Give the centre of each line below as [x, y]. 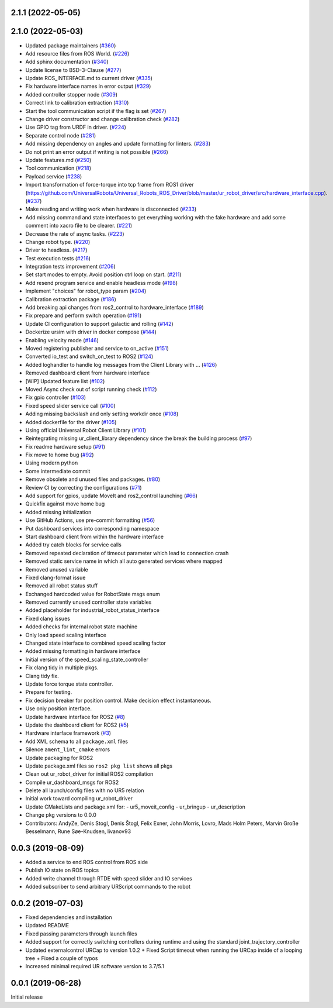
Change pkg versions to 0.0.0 [61, 815]
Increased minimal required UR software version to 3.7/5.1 [95, 966]
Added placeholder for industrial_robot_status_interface [93, 610]
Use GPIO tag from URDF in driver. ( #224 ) [76, 127]
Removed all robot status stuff [62, 586]
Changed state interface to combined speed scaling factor [96, 643]
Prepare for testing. [49, 692]
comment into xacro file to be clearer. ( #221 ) [79, 226]
